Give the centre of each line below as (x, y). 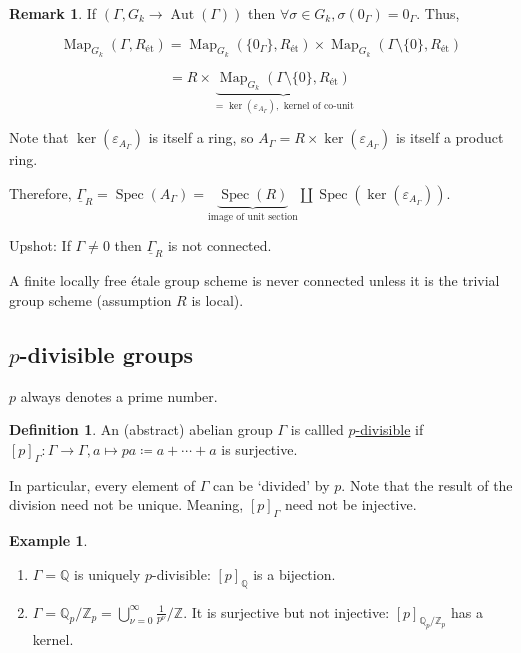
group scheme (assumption (90, 300)
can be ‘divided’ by (271, 484)
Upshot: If (40, 245)
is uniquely (107, 573)
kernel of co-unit (318, 105)
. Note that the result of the (427, 484)
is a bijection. (294, 573)
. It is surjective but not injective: (286, 611)
